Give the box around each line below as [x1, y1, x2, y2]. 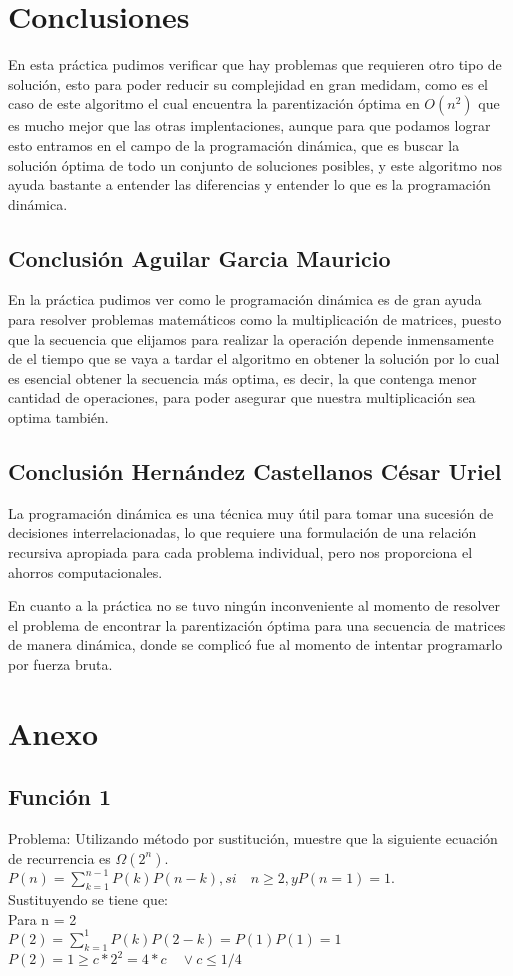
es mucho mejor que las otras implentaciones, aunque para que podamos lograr [8, 115, 491, 136]
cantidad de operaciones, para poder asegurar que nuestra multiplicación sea [8, 387, 476, 408]
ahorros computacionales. [8, 561, 163, 582]
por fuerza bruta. [8, 654, 113, 674]
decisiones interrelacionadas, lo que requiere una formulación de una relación [8, 522, 477, 543]
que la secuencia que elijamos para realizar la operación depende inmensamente [8, 328, 494, 349]
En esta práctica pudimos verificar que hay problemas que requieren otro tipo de [8, 54, 502, 75]
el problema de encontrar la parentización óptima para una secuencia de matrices [8, 614, 506, 635]
